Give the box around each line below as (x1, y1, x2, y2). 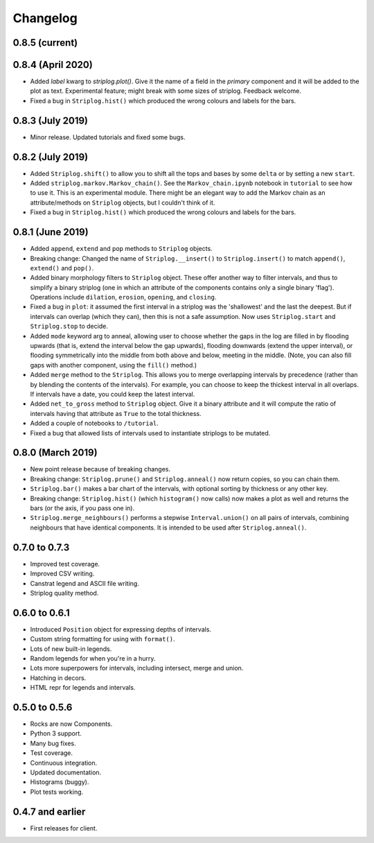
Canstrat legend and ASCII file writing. (30, 579, 140, 587)
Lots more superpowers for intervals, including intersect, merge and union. (30, 664, 244, 672)
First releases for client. (30, 824, 98, 832)
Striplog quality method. (30, 589, 99, 597)
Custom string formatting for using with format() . (30, 635, 175, 643)
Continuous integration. (30, 758, 98, 767)
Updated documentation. (30, 768, 102, 776)
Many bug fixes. (30, 739, 76, 747)
